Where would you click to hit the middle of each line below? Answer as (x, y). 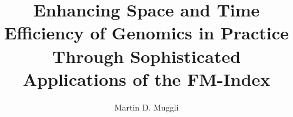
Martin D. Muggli (146, 107)
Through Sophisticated (146, 56)
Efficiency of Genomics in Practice (146, 33)
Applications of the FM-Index (146, 78)
